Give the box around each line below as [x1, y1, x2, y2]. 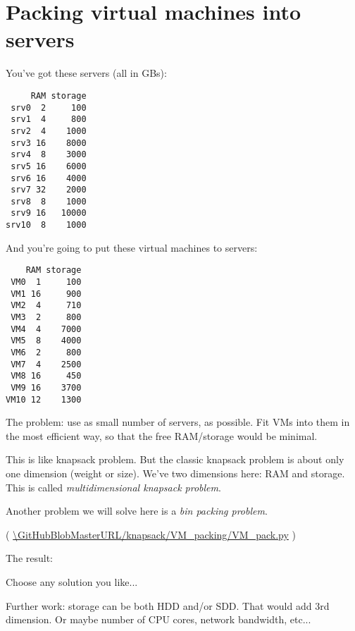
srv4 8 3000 [11, 149, 87, 160]
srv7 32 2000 [11, 185, 87, 195]
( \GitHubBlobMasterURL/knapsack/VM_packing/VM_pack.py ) [6, 527, 296, 541]
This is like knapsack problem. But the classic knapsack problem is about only [6, 452, 344, 467]
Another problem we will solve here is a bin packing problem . [6, 503, 268, 518]
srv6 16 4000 [11, 173, 87, 183]
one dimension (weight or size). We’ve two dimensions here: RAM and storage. [6, 466, 345, 481]
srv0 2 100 [11, 102, 87, 113]
